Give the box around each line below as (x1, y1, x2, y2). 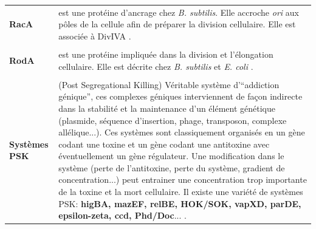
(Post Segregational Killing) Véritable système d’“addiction (58, 78, 280, 91)
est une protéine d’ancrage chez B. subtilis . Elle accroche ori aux (58, 5, 299, 18)
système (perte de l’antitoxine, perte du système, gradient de (58, 161, 285, 174)
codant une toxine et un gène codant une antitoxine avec (58, 137, 270, 150)
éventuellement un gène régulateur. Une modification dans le (58, 149, 284, 162)
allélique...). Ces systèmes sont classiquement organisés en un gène (58, 126, 305, 138)
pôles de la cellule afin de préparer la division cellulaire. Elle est (58, 18, 296, 30)
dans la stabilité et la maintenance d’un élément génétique (58, 101, 276, 114)
